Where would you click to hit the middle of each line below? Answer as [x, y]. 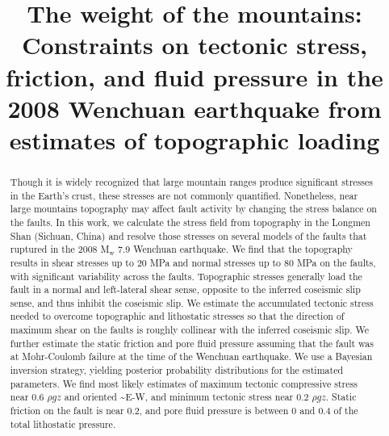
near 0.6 [27, 397]
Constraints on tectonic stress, [194, 45]
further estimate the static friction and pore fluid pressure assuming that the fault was [192, 343]
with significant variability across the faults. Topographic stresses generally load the [186, 276]
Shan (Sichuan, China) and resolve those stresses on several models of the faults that [188, 235]
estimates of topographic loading [194, 139]
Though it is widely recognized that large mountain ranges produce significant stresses [191, 181]
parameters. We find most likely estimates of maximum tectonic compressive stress [184, 383]
